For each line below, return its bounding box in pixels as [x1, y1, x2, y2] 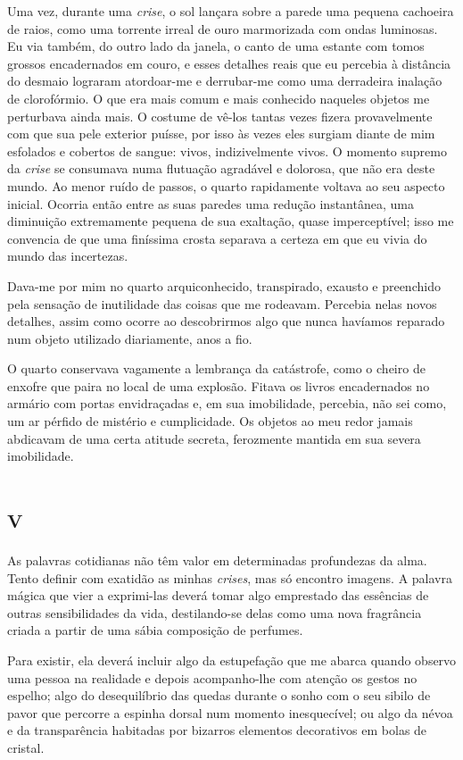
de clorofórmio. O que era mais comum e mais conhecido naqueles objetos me [7, 88, 430, 107]
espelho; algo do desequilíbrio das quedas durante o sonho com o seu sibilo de [7, 686, 431, 705]
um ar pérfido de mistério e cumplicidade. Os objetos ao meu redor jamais [7, 412, 413, 430]
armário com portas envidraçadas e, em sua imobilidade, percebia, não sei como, [7, 394, 447, 413]
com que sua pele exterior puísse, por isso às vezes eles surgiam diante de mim [7, 124, 435, 143]
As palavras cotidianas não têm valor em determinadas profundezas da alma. [7, 550, 427, 569]
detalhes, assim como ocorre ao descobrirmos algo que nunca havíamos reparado [7, 312, 445, 330]
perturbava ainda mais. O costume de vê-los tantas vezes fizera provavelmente [7, 106, 433, 125]
